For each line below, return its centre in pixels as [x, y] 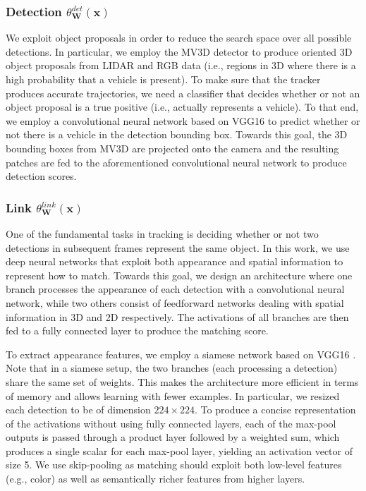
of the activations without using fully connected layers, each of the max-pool [171, 423]
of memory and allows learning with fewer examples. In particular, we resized [173, 395]
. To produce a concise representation [275, 410]
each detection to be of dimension [78, 410]
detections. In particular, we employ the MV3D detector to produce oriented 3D [179, 51]
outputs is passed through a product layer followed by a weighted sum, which [173, 437]
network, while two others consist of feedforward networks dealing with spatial [175, 302]
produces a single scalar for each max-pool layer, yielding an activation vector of [179, 450]
